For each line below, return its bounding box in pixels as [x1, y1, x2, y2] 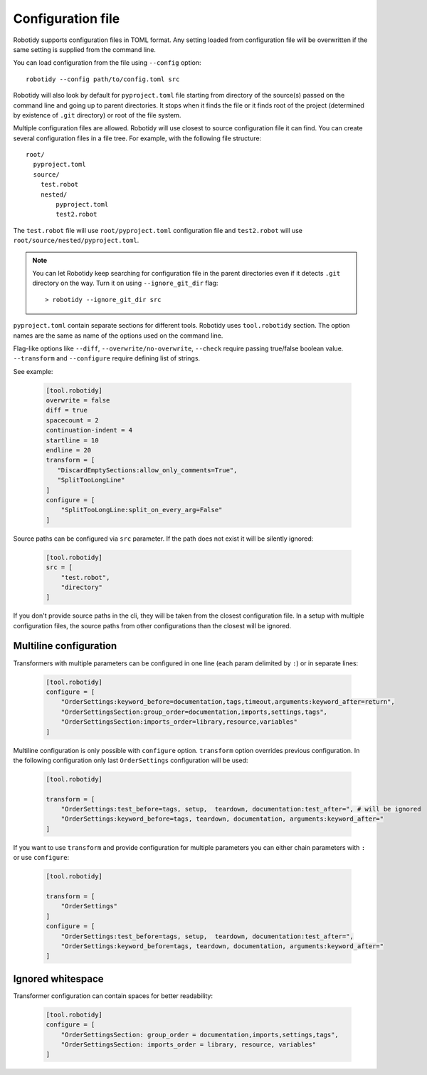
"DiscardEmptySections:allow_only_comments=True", [57, 466, 238, 474]
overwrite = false [46, 396, 110, 405]
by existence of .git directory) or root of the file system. [13, 110, 181, 119]
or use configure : [13, 853, 70, 862]
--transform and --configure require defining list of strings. [13, 354, 201, 363]
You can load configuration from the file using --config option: [13, 58, 202, 67]
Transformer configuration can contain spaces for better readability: [13, 991, 213, 1000]
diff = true [46, 406, 88, 415]
